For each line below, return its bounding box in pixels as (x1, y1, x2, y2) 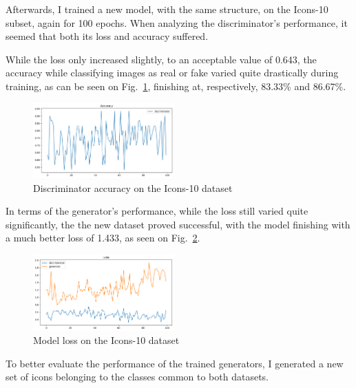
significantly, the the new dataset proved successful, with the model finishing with (6, 217, 350, 231)
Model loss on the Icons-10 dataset (33, 333, 180, 347)
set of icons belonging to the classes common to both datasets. (6, 369, 269, 384)
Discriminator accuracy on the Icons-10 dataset (33, 180, 233, 195)
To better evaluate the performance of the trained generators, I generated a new (6, 356, 344, 370)
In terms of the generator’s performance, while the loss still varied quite (6, 204, 308, 218)
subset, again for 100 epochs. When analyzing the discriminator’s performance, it (6, 15, 348, 30)
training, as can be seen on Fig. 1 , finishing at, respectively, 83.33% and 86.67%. (6, 78, 346, 93)
